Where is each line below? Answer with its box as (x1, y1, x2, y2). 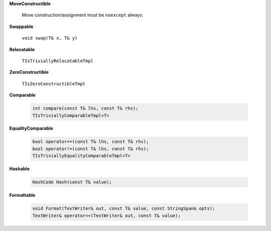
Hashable (9, 166, 30, 172)
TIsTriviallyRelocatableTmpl (22, 58, 94, 64)
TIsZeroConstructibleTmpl (22, 81, 86, 86)
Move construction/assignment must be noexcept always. (22, 12, 144, 18)
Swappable (9, 23, 34, 30)
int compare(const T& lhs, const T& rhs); (32, 105, 139, 111)
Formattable (9, 192, 36, 198)
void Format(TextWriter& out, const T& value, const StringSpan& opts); (32, 206, 215, 211)
